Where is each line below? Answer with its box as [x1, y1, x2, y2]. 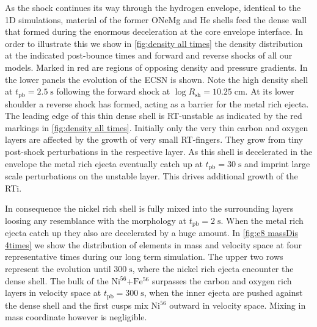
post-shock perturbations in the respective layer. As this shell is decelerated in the [5, 145, 313, 157]
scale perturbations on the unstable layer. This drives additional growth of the [5, 170, 298, 182]
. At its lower [245, 85, 294, 98]
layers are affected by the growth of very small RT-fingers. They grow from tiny [5, 133, 303, 146]
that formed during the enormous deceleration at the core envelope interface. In [5, 25, 303, 38]
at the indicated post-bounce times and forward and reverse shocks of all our [5, 49, 293, 62]
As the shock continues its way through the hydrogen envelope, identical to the [5, 1, 301, 13]
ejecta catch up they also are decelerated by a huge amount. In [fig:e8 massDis [5, 226, 299, 239]
